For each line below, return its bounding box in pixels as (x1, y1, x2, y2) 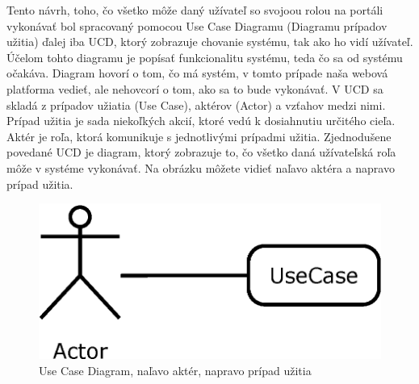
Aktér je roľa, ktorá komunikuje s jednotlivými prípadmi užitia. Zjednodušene (6, 127, 392, 144)
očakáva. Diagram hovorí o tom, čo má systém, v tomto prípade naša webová (6, 65, 388, 81)
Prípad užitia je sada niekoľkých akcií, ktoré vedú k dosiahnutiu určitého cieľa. (6, 112, 396, 129)
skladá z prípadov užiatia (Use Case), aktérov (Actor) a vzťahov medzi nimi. (6, 96, 386, 113)
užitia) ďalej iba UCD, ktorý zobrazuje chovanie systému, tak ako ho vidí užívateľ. (6, 33, 413, 50)
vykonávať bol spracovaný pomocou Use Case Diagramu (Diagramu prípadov (6, 17, 388, 34)
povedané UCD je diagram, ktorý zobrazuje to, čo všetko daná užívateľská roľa (6, 144, 396, 161)
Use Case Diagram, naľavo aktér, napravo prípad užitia (39, 361, 312, 378)
